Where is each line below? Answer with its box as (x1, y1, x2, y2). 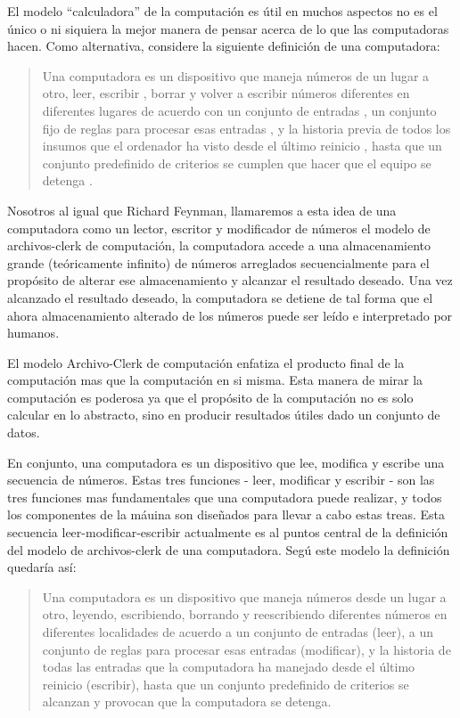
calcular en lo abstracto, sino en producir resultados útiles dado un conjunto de (7, 405, 440, 424)
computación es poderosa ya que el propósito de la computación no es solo (7, 388, 414, 406)
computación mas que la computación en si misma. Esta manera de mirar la (7, 371, 423, 389)
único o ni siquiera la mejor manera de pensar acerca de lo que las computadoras (7, 19, 449, 37)
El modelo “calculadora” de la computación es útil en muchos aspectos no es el (7, 2, 438, 20)
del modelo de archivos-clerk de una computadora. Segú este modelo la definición (7, 540, 450, 559)
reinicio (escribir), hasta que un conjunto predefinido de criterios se (42, 674, 409, 693)
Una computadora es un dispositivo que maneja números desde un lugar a (42, 587, 447, 606)
